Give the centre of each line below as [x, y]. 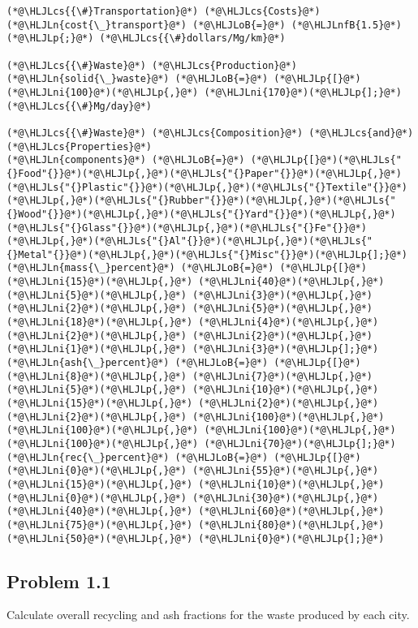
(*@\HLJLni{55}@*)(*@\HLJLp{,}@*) [286, 471]
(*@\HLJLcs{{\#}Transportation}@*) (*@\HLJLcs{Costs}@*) [164, 11]
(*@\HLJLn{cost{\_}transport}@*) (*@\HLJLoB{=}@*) [146, 25]
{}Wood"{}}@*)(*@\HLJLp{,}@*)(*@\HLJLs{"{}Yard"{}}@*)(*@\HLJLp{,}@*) [201, 214]
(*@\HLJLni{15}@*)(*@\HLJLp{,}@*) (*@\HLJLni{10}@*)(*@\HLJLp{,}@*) [196, 484]
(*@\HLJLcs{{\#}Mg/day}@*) [79, 106]
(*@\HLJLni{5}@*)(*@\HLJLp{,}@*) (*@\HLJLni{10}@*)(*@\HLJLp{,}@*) [193, 390]
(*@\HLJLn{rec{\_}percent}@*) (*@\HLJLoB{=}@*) [138, 457]
